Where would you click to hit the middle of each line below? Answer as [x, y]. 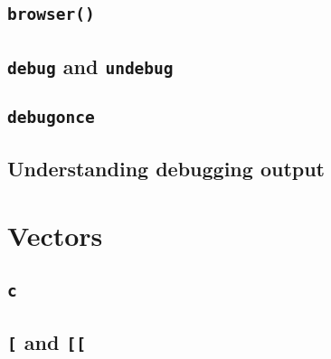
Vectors [55, 236]
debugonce [51, 118]
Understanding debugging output [166, 169]
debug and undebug [90, 66]
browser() [51, 14]
